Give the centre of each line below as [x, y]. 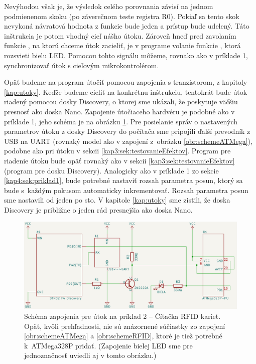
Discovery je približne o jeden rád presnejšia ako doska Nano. [98, 209]
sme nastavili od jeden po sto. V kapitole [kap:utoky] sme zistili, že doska [117, 200]
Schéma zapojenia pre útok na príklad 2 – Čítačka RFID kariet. [122, 316]
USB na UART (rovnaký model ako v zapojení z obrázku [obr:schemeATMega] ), [128, 141]
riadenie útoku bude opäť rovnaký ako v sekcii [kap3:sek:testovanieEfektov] [119, 160]
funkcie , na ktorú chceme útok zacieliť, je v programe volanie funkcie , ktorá [122, 45]
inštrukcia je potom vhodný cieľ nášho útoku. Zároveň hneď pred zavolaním [120, 35]
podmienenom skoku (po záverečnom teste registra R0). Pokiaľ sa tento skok [122, 16]
